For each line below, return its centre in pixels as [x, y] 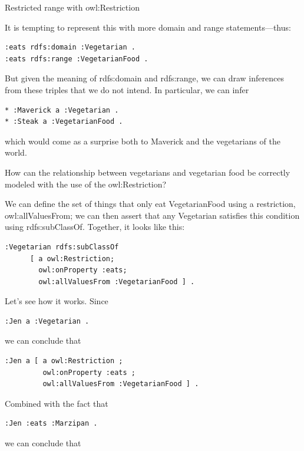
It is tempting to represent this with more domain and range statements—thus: [148, 27]
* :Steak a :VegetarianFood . [64, 122]
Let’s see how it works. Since [57, 301]
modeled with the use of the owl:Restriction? [86, 184]
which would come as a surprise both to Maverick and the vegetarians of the [143, 141]
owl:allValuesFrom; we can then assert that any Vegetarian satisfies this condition [152, 215]
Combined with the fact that [57, 403]
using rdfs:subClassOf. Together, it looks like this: [95, 227]
